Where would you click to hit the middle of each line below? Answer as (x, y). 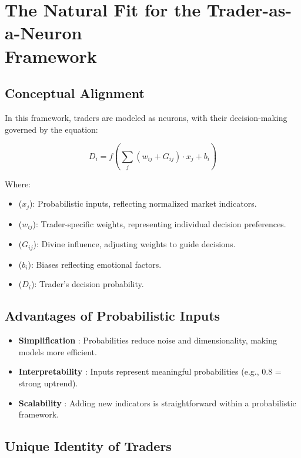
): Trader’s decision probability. (88, 284)
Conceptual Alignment (75, 93)
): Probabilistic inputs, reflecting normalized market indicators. (143, 203)
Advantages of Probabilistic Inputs (113, 316)
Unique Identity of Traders (88, 446)
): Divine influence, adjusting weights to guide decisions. (134, 244)
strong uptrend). (48, 383)
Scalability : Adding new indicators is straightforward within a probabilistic (157, 403)
